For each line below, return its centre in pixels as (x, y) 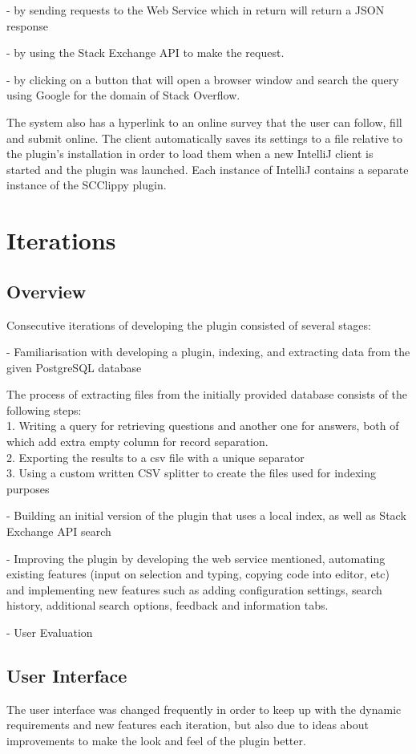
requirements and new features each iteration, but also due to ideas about (188, 725)
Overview (46, 291)
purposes (28, 488)
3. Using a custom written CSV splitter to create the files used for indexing (191, 473)
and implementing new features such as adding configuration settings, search (194, 589)
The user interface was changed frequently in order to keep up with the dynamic (204, 709)
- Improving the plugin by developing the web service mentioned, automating (196, 558)
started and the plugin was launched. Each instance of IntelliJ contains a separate (208, 169)
